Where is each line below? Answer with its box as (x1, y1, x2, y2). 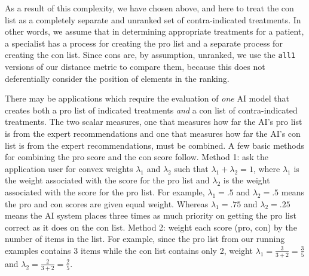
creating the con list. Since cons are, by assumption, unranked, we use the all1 (5, 48, 296, 61)
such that (174, 162, 209, 174)
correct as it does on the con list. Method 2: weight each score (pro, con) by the (5, 220, 297, 233)
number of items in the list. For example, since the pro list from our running (5, 232, 285, 245)
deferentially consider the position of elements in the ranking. (5, 72, 230, 84)
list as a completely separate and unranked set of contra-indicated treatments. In (5, 13, 301, 26)
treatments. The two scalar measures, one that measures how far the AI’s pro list (5, 115, 302, 128)
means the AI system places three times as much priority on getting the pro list (5, 209, 296, 222)
